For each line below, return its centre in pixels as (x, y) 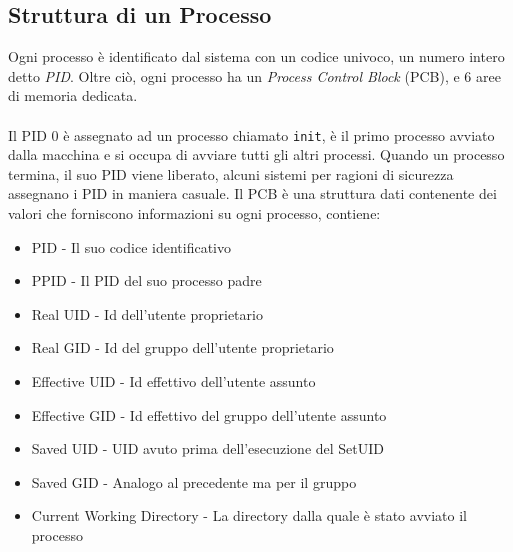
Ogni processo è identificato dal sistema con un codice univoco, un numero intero (256, 56)
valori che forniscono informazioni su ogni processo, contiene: (194, 213)
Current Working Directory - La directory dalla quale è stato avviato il (249, 515)
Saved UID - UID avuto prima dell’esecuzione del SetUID (208, 448)
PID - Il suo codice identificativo (131, 246)
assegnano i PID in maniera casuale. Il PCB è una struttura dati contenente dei (252, 193)
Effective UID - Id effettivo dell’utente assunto (173, 380)
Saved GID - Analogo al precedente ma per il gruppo (194, 481)
